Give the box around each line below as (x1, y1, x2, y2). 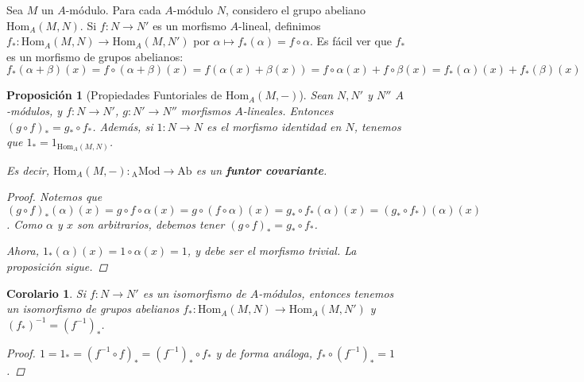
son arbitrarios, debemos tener (76, 215, 225, 232)
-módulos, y (6, 102, 63, 118)
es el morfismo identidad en (206, 118, 342, 134)
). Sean (299, 87, 334, 103)
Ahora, (6, 242, 39, 259)
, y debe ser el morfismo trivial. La (187, 242, 357, 259)
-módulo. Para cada (65, 2, 161, 17)
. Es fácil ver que (309, 33, 392, 49)
